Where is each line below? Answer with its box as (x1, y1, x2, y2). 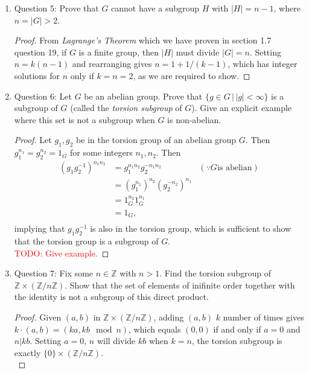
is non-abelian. (167, 113, 221, 126)
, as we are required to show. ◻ (133, 69, 250, 81)
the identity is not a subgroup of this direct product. (14, 290, 209, 303)
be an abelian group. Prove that (84, 89, 203, 102)
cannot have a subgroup (111, 2, 200, 14)
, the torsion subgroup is (191, 334, 282, 347)
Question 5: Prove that (14, 2, 99, 14)
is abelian (217, 164, 252, 173)
